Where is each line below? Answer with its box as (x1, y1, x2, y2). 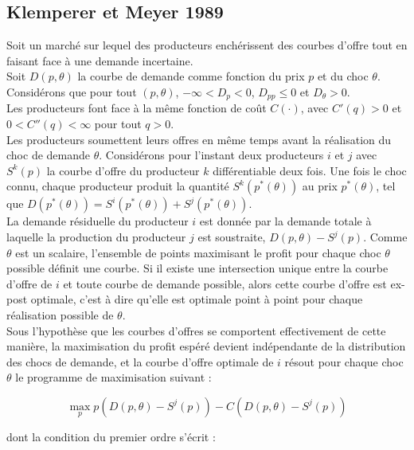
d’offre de (6, 275, 53, 292)
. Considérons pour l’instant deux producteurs (99, 147, 324, 163)
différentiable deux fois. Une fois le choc (213, 162, 407, 178)
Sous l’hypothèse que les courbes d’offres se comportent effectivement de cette (6, 322, 386, 338)
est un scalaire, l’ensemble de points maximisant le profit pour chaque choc (15, 244, 381, 260)
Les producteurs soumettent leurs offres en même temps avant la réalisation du (6, 131, 392, 147)
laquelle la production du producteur (6, 229, 186, 245)
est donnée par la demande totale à (199, 213, 372, 229)
